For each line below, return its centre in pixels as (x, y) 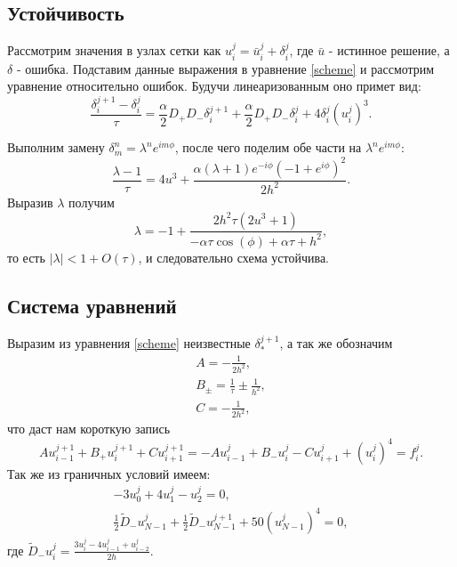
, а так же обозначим (336, 342)
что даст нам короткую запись (89, 429)
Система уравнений (92, 305)
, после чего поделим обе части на (268, 147)
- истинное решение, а (389, 50)
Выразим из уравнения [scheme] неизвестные (129, 342)
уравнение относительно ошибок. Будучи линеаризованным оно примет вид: (214, 86)
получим (92, 202)
